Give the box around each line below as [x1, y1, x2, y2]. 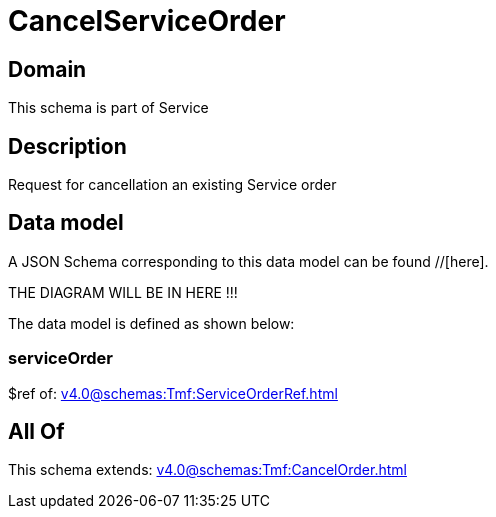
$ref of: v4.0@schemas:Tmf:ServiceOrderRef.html [8, 384, 338, 402]
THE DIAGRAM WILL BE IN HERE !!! [8, 283, 238, 301]
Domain [8, 56, 87, 82]
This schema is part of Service [8, 99, 209, 117]
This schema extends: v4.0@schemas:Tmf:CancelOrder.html [8, 461, 407, 479]
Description [8, 133, 127, 159]
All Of [8, 419, 65, 445]
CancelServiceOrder [8, 4, 286, 38]
